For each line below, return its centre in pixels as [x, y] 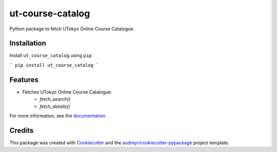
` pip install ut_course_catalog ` [54, 65]
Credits [22, 130]
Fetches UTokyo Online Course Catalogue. [67, 92]
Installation [28, 43]
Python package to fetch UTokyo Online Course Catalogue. [72, 29]
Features [24, 80]
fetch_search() [55, 99]
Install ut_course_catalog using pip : [51, 55]
